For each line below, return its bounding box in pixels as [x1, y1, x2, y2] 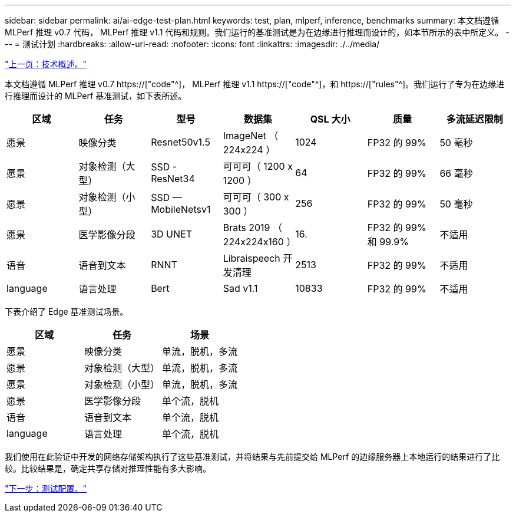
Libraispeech [223, 252, 280, 264]
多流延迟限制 [446, 113, 503, 125]
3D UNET [151, 228, 192, 240]
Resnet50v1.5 [151, 136, 210, 148]
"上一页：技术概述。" [5, 59, 87, 69]
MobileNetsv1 [151, 203, 211, 215]
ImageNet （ [223, 130, 279, 141]
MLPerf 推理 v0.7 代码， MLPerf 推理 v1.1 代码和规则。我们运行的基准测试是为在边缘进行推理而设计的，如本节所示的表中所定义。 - [5, 27, 510, 37]
